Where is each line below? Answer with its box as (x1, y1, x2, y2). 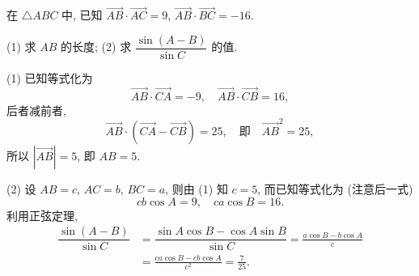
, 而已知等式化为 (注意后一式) (257, 180, 413, 197)
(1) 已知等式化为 (6, 69, 93, 86)
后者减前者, (6, 101, 66, 118)
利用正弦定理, (6, 206, 78, 223)
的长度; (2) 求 (61, 38, 132, 55)
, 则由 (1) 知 (165, 180, 228, 197)
